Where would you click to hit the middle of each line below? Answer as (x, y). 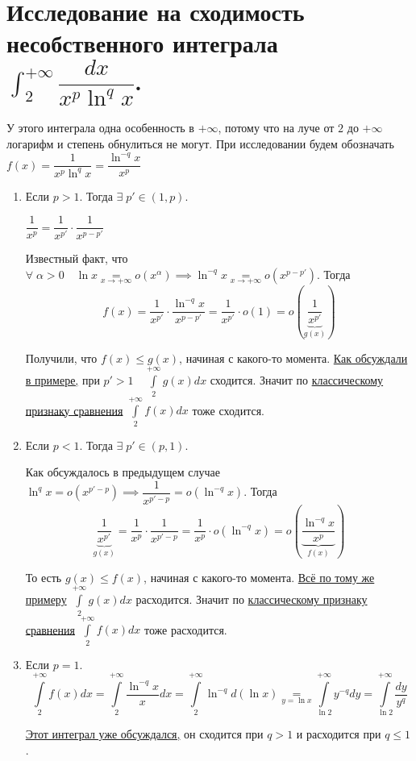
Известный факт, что (77, 258)
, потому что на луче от (276, 128)
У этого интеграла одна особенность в (100, 128)
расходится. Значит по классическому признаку (252, 599)
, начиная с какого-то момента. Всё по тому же (259, 577)
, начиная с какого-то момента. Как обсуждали (293, 358)
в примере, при (62, 380)
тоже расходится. (186, 629)
